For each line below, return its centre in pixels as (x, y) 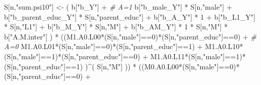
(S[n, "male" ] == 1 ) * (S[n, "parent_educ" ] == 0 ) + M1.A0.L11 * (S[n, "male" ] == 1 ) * (125, 56)
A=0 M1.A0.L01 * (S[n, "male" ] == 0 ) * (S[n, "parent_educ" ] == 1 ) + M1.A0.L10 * (124, 46)
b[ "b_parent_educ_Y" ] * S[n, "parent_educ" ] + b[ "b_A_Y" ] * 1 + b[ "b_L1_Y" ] (130, 16)
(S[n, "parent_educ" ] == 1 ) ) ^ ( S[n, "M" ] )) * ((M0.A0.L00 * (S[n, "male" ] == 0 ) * (122, 66)
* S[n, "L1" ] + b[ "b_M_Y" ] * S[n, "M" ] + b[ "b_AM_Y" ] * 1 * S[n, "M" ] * (116, 27)
